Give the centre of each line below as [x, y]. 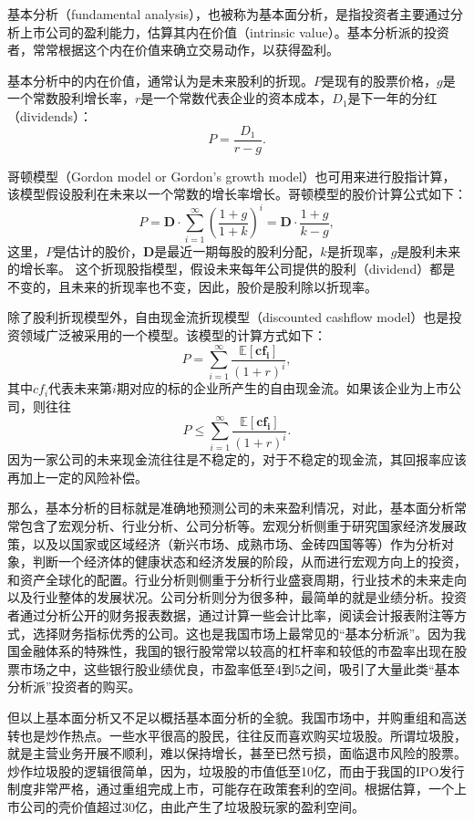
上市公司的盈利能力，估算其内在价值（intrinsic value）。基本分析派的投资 [234, 31]
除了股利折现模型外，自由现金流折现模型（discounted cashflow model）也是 [228, 317]
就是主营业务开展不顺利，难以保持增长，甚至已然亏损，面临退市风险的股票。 [237, 753]
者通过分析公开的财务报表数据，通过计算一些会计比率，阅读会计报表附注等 [231, 615]
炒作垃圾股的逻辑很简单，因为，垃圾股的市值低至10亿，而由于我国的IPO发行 [236, 770]
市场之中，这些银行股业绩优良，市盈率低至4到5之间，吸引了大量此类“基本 [240, 668]
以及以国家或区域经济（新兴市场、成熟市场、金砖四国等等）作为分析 [237, 543]
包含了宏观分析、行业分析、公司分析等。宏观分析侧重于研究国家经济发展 [237, 526]
